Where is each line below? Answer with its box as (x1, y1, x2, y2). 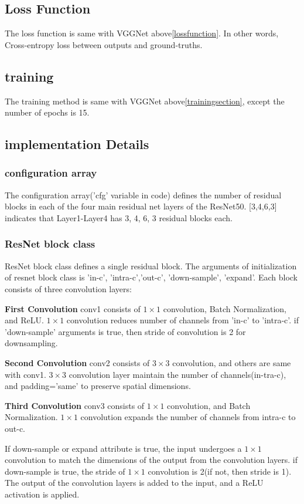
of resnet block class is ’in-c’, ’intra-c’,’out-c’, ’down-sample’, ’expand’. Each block (5, 271, 298, 283)
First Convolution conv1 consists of (5, 302, 141, 314)
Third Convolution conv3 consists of (5, 399, 145, 411)
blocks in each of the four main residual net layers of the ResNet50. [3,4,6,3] (5, 200, 277, 212)
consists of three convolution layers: (5, 282, 132, 295)
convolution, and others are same (172, 356, 291, 368)
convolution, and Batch (167, 399, 251, 411)
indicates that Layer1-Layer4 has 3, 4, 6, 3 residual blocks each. (5, 211, 233, 224)
